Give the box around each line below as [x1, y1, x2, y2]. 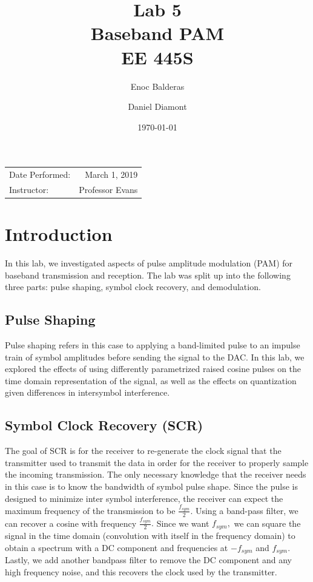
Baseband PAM [90, 21, 225, 46]
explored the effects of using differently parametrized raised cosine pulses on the [5, 362, 301, 375]
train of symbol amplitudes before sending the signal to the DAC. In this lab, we [5, 350, 305, 363]
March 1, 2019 [85, 168, 138, 181]
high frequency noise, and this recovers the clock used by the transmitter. [5, 565, 277, 578]
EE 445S [121, 44, 194, 69]
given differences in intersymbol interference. [5, 386, 170, 399]
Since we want [156, 516, 209, 529]
